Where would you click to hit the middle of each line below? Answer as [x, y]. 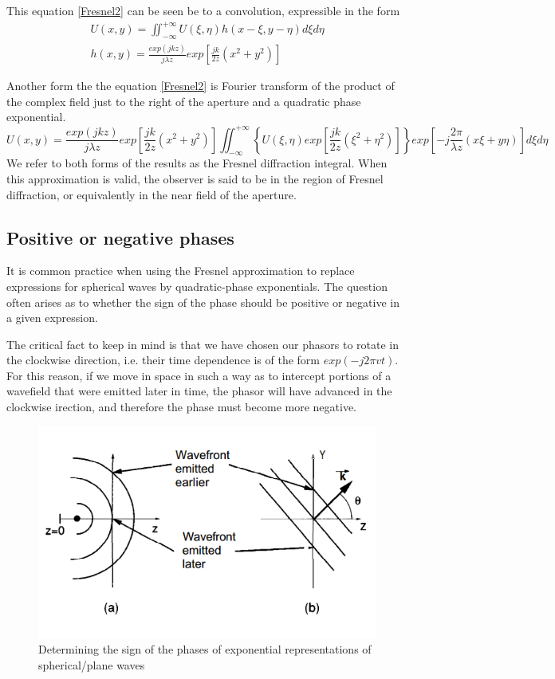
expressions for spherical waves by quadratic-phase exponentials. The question [197, 286]
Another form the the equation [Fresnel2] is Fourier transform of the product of [201, 86]
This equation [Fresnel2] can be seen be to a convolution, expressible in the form [203, 10]
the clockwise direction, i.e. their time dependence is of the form [163, 360]
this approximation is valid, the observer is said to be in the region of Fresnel [195, 178]
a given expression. [52, 318]
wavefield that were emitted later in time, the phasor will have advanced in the [199, 391]
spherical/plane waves [92, 664]
